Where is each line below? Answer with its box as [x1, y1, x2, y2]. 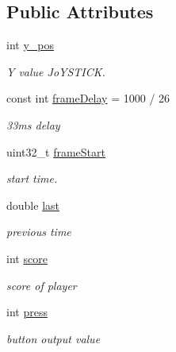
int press [6, 304, 48, 320]
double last [6, 196, 59, 213]
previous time [6, 223, 71, 240]
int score [6, 249, 48, 266]
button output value [6, 330, 101, 346]
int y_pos [6, 37, 54, 53]
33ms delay [6, 116, 60, 133]
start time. [6, 170, 58, 187]
